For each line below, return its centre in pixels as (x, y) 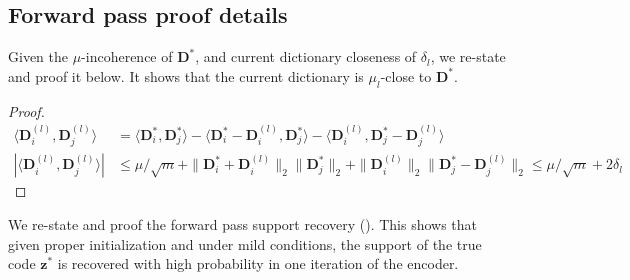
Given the (38, 56)
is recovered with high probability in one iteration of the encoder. (258, 263)
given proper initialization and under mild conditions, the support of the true (245, 243)
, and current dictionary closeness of (306, 56)
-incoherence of (127, 56)
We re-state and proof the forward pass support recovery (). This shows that (243, 224)
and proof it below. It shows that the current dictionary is (186, 75)
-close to (406, 75)
